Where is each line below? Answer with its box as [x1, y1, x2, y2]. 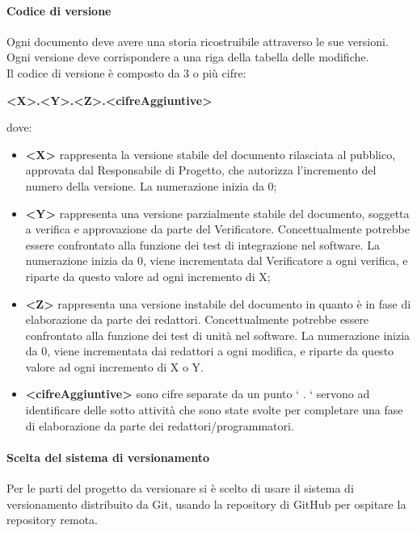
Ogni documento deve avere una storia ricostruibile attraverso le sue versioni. [6, 32, 389, 49]
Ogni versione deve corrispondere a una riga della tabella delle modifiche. [6, 48, 369, 65]
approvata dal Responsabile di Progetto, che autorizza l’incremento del [25, 162, 377, 178]
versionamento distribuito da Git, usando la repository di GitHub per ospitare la [6, 495, 406, 512]
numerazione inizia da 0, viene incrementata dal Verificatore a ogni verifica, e [25, 252, 408, 269]
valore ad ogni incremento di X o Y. [25, 358, 204, 375]
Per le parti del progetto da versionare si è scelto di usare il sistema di [6, 480, 354, 497]
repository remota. [6, 511, 98, 528]
